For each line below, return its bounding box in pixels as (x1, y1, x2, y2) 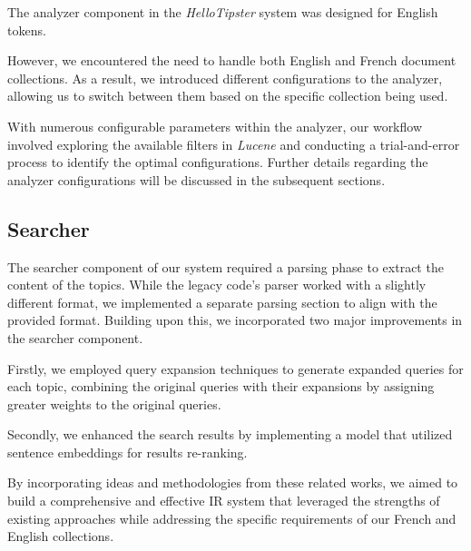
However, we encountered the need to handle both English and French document (7, 51, 456, 70)
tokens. (7, 20, 46, 39)
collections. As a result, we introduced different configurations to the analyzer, (7, 68, 443, 87)
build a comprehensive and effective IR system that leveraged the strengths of (7, 491, 440, 510)
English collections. (7, 526, 114, 546)
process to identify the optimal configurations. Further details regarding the (7, 153, 428, 172)
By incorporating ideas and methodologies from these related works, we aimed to (7, 473, 458, 492)
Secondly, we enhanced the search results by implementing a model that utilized (7, 425, 453, 444)
